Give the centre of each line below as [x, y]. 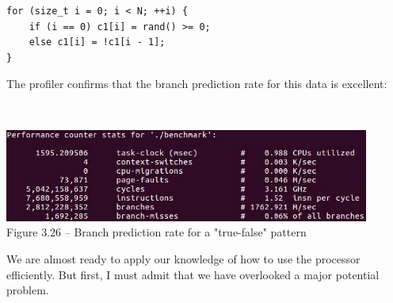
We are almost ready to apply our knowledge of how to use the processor [183, 258]
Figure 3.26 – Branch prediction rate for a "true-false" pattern [156, 232]
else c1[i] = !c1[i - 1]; [97, 42]
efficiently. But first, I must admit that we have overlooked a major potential [193, 274]
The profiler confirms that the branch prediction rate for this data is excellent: [197, 84]
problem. [28, 290]
